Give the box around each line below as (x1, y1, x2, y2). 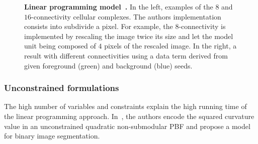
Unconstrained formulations (4, 81, 119, 94)
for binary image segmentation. (4, 130, 100, 141)
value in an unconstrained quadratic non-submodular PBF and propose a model (4, 120, 250, 131)
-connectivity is (179, 21, 226, 31)
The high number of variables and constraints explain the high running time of (4, 101, 247, 111)
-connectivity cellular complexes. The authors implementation (31, 11, 221, 21)
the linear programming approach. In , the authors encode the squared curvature (4, 110, 254, 121)
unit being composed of (24, 40, 96, 51)
